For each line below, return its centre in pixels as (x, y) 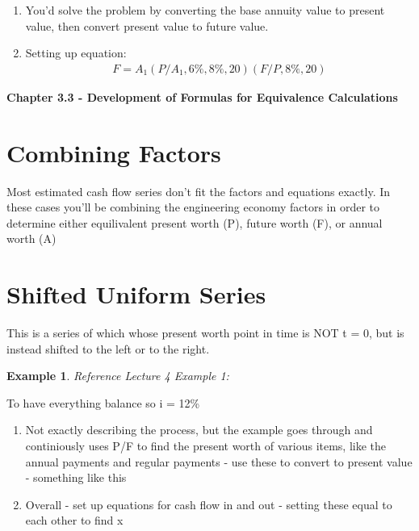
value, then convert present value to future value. (147, 25)
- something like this (76, 477)
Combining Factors (114, 152)
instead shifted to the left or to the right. (108, 348)
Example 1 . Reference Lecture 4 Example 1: (118, 376)
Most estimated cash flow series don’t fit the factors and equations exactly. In (199, 191)
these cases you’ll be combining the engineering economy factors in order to (193, 207)
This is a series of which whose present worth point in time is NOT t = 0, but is (205, 333)
